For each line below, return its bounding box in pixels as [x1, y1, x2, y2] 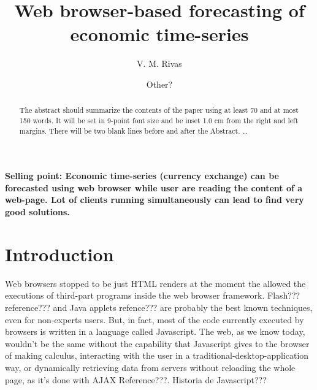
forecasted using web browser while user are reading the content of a [5, 181, 303, 194]
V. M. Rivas [137, 57, 182, 70]
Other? [146, 77, 173, 90]
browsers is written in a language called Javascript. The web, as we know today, [5, 325, 305, 338]
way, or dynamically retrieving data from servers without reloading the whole [5, 361, 296, 373]
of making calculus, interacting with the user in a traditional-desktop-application [5, 349, 309, 362]
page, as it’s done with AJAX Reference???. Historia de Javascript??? [5, 373, 267, 386]
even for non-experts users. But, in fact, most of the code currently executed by [5, 313, 304, 326]
